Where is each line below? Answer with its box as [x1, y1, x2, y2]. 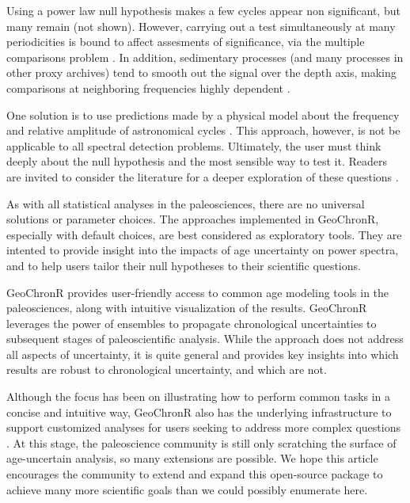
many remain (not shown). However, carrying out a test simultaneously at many [6, 17, 396, 34]
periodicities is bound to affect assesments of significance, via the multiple [6, 33, 365, 50]
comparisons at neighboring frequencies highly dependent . [6, 79, 290, 96]
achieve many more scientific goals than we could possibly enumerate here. [6, 481, 368, 497]
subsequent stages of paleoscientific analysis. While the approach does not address [6, 330, 404, 347]
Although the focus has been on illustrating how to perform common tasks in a [6, 388, 391, 405]
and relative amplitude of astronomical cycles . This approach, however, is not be [6, 122, 401, 139]
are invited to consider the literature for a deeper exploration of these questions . [6, 168, 399, 185]
